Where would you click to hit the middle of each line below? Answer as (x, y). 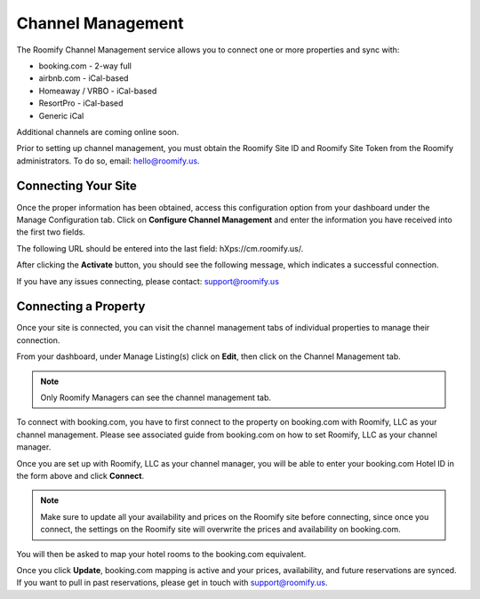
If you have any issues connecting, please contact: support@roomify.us (148, 281)
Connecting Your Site (77, 186)
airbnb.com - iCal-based (84, 78)
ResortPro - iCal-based (81, 103)
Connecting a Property (81, 307)
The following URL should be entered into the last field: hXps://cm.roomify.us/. (160, 248)
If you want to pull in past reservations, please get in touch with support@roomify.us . (172, 583)
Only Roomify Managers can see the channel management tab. (156, 397)
